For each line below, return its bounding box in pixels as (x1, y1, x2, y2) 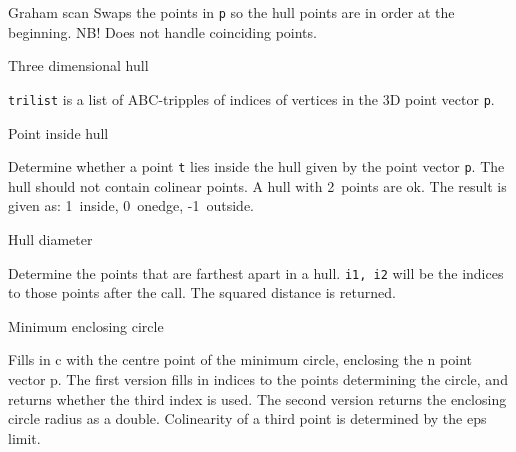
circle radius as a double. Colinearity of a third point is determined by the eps (8, 408, 487, 429)
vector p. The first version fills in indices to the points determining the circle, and (8, 368, 508, 389)
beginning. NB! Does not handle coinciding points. (8, 21, 317, 42)
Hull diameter (8, 228, 93, 249)
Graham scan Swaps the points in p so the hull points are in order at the (8, 2, 455, 22)
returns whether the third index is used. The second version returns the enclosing (8, 388, 507, 409)
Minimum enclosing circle (8, 315, 164, 336)
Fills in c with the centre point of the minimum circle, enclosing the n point (8, 349, 472, 370)
